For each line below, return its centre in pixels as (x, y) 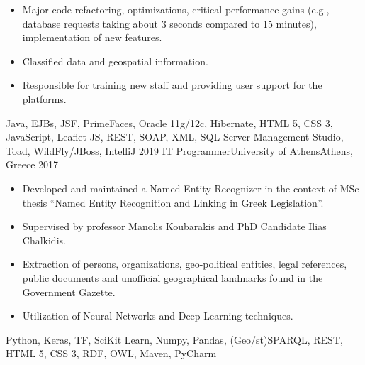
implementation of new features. (92, 37)
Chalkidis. (44, 240)
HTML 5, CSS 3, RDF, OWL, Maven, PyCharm (111, 353)
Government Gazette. (69, 292)
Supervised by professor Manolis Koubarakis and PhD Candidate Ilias (174, 226)
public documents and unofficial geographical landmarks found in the (173, 277)
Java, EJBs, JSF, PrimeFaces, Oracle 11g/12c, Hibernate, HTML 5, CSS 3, (169, 122)
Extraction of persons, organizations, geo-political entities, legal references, (185, 264)
